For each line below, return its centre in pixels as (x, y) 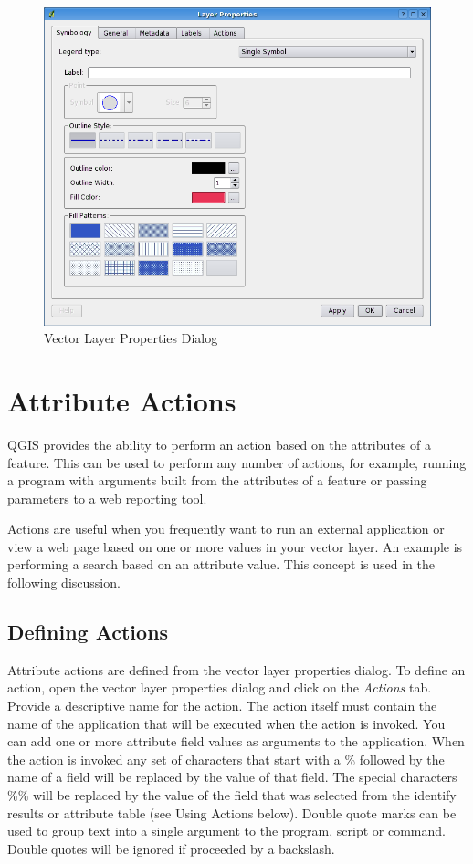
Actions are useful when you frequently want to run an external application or (226, 529)
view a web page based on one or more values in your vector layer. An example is (235, 546)
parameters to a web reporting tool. (107, 498)
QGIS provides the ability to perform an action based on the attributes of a (220, 444)
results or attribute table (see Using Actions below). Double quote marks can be (232, 812)
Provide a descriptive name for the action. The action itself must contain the (222, 706)
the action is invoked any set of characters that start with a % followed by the (226, 759)
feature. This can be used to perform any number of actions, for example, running (237, 462)
